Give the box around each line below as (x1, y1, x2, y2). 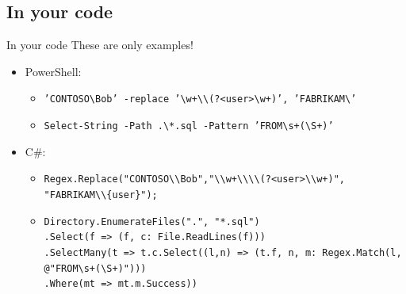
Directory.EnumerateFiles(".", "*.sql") (44, 216, 260, 227)
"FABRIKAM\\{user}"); (44, 189, 158, 200)
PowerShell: (25, 63, 82, 79)
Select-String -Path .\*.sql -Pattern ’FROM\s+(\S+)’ (44, 120, 334, 132)
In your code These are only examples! (6, 36, 193, 53)
